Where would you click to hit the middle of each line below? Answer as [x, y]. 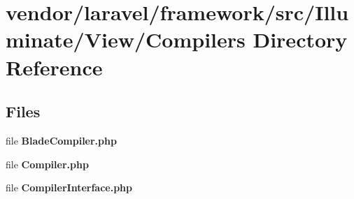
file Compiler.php [47, 164]
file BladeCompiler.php [61, 140]
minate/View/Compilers [126, 39]
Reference [54, 67]
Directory [300, 39]
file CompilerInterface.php [69, 187]
